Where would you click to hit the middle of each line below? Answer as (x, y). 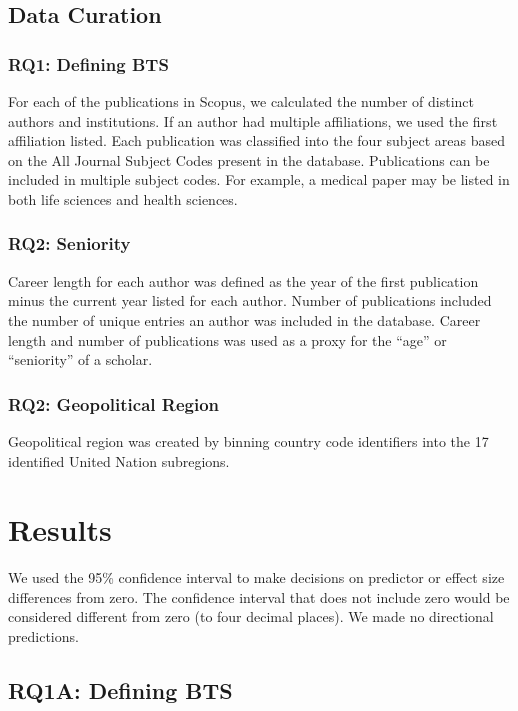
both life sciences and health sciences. (123, 198)
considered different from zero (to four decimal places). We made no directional (251, 616)
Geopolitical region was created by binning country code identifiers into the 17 (248, 440)
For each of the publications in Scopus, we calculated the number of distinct (241, 101)
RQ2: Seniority (69, 243)
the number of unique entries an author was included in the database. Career (244, 319)
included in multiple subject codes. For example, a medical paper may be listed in (259, 179)
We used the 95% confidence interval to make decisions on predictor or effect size (256, 577)
